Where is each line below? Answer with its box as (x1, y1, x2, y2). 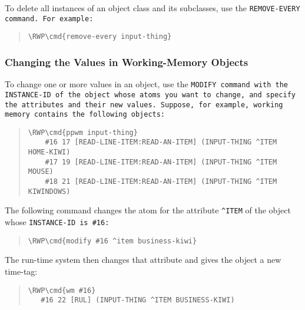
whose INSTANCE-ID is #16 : (5, 216, 110, 228)
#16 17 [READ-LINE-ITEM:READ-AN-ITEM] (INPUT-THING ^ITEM (45, 138, 277, 147)
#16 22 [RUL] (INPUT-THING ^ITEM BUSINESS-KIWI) (41, 296, 235, 305)
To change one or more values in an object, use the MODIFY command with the (5, 78, 289, 90)
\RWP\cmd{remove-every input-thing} (28, 32, 172, 41)
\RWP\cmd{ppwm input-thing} (28, 128, 138, 137)
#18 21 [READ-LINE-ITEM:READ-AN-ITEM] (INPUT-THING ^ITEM (45, 177, 277, 186)
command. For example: (5, 14, 94, 23)
